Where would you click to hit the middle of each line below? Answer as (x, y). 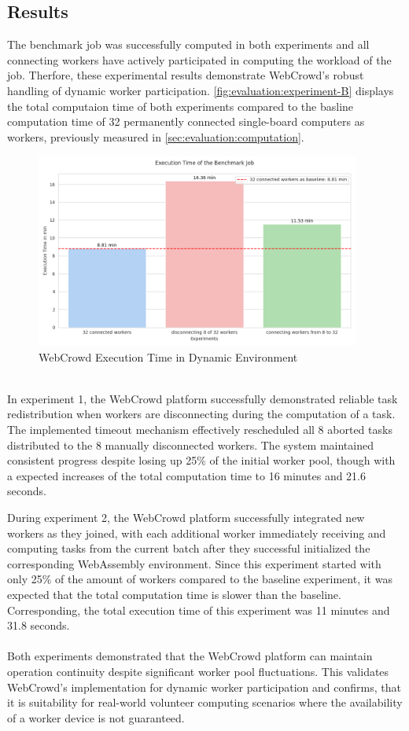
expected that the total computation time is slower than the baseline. (174, 594)
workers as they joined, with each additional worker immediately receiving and (197, 533)
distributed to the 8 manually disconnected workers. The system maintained (190, 444)
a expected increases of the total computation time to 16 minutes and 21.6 (187, 475)
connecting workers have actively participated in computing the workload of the (199, 59)
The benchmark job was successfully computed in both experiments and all (188, 44)
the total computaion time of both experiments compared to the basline (181, 106)
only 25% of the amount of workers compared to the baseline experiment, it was (200, 579)
